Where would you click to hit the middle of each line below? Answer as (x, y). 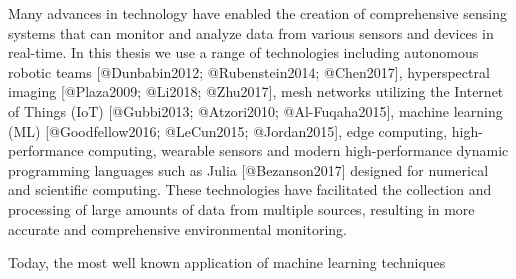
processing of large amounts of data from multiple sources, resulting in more (241, 208)
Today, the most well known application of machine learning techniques (227, 262)
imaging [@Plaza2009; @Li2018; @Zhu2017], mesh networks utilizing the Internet (256, 91)
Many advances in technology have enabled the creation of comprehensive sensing (257, 13)
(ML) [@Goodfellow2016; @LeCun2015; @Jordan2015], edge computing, (228, 130)
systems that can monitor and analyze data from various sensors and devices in (251, 32)
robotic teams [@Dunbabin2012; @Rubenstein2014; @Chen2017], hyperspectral (249, 71)
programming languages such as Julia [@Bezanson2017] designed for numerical (248, 169)
